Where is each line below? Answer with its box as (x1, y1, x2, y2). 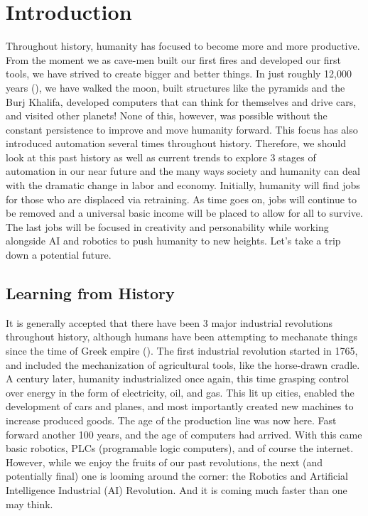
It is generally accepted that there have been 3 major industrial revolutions (6, 315, 333, 330)
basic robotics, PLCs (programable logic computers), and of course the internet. (6, 441, 354, 456)
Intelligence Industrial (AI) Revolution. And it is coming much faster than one (6, 482, 347, 497)
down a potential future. (6, 247, 112, 262)
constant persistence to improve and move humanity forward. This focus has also (6, 122, 358, 136)
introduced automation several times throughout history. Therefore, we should (6, 136, 346, 151)
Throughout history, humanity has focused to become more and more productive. (6, 38, 360, 53)
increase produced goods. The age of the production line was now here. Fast (6, 412, 337, 427)
